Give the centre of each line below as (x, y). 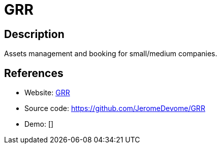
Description (34, 34)
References (34, 73)
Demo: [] (39, 124)
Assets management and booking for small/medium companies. (111, 54)
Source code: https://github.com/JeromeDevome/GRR (115, 108)
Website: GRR (47, 93)
